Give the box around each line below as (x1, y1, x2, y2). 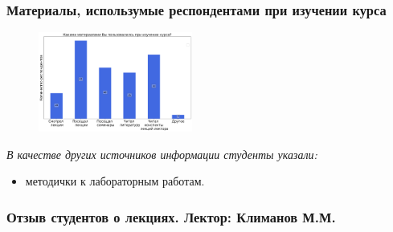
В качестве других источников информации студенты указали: (6, 145, 317, 162)
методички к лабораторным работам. (25, 173, 205, 189)
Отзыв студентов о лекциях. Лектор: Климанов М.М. (6, 207, 336, 226)
